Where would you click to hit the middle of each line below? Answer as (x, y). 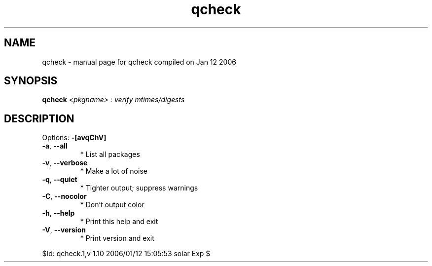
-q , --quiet (60, 180)
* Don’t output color (112, 205)
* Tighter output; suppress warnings (139, 188)
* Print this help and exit (119, 222)
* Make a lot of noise (114, 171)
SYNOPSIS (31, 81)
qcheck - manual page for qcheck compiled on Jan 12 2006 (139, 62)
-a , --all (55, 146)
